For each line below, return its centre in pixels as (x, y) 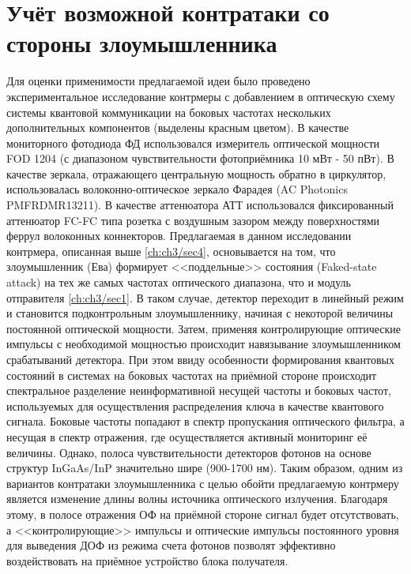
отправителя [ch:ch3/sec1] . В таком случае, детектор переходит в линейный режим (205, 297)
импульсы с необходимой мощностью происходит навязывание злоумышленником (204, 344)
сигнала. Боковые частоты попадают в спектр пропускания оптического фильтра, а (205, 421)
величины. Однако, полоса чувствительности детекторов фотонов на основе (189, 452)
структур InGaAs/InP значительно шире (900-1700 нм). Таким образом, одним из (205, 468)
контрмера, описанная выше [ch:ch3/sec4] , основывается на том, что (171, 251)
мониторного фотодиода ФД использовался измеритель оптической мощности (193, 143)
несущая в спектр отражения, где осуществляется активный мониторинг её (187, 436)
